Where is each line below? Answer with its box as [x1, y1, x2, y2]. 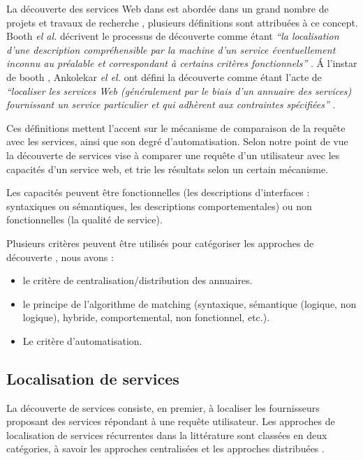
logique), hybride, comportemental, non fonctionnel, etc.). [22, 310, 270, 325]
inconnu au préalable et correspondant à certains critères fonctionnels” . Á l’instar [6, 56, 357, 71]
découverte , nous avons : [6, 249, 114, 264]
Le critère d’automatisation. [22, 333, 142, 348]
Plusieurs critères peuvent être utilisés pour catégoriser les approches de [6, 235, 314, 250]
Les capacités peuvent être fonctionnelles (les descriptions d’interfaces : [6, 185, 310, 200]
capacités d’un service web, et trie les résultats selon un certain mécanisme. [6, 161, 329, 176]
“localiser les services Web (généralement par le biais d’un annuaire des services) [6, 83, 352, 98]
